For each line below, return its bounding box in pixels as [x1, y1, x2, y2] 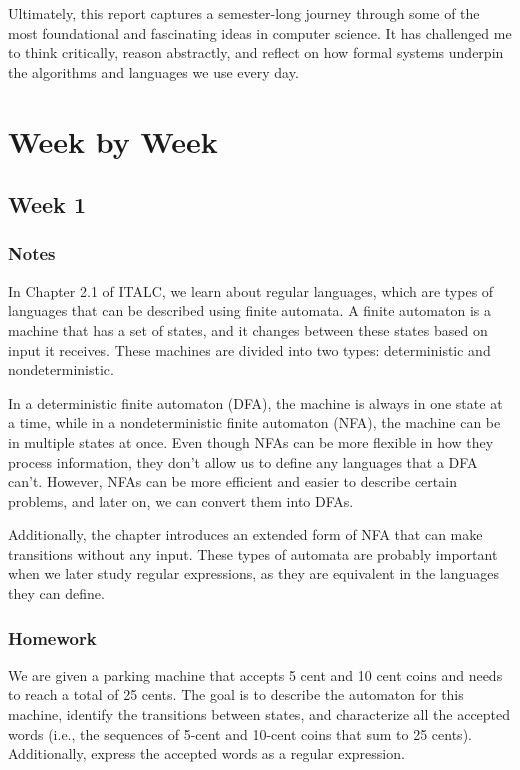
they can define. [8, 583, 105, 604]
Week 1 [8, 189, 86, 220]
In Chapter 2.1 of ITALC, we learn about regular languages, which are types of [8, 280, 494, 301]
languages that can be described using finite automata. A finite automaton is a [8, 300, 491, 321]
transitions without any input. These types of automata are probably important [8, 543, 498, 564]
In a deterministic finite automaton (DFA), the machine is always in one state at [8, 392, 503, 413]
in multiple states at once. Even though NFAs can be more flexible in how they [8, 431, 494, 452]
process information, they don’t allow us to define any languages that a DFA [8, 451, 478, 472]
